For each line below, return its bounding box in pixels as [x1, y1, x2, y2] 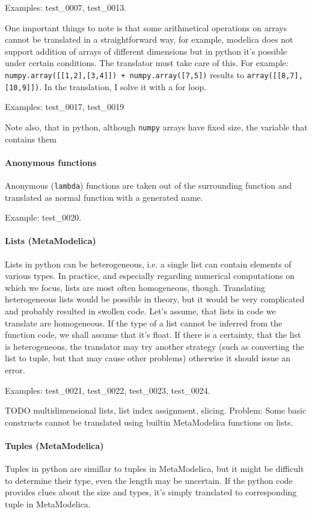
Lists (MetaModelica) [5, 234, 96, 247]
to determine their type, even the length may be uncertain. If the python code [5, 474, 293, 486]
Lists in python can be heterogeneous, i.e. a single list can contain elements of [5, 257, 292, 270]
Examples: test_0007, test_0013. [5, 1, 127, 13]
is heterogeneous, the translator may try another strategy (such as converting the [5, 340, 304, 352]
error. [5, 363, 25, 376]
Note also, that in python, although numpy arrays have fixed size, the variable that [5, 120, 308, 133]
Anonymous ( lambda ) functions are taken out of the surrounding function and [5, 179, 292, 191]
